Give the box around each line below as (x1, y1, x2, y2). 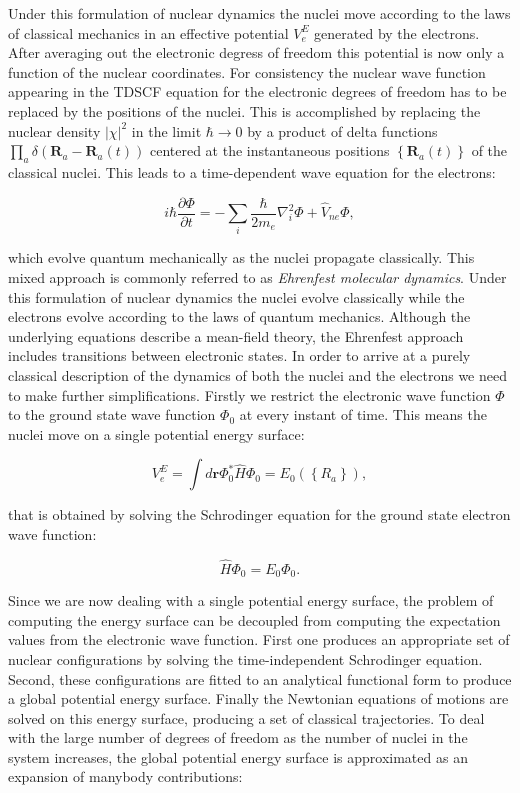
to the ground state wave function (8, 404, 216, 425)
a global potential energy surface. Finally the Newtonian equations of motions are (8, 688, 509, 709)
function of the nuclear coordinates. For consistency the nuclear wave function (8, 61, 486, 82)
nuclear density (8, 120, 101, 141)
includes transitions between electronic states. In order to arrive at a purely (8, 345, 471, 366)
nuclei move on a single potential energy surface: (8, 423, 305, 444)
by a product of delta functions (247, 120, 438, 141)
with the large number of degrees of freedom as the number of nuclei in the (8, 727, 468, 748)
